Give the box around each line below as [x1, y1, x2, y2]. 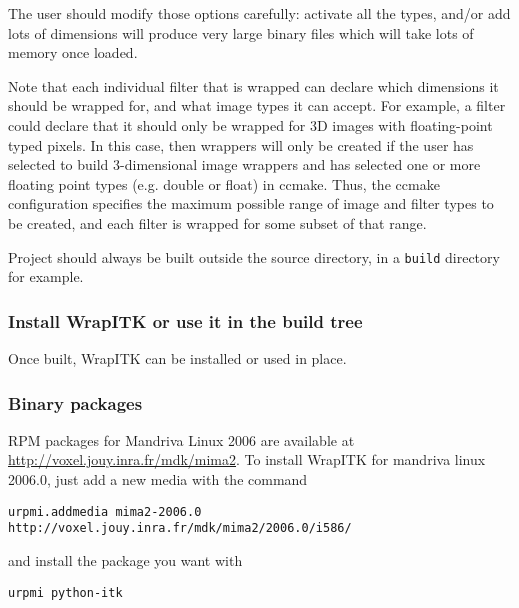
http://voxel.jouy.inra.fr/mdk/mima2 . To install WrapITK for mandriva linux [8, 449, 486, 470]
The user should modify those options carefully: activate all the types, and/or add [8, 3, 511, 23]
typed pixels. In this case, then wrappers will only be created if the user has [8, 134, 474, 155]
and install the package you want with [8, 549, 243, 570]
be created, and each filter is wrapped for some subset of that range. [8, 212, 427, 233]
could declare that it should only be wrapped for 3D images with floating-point [8, 114, 493, 135]
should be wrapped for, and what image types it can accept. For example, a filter [8, 95, 506, 116]
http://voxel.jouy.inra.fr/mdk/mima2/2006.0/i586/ [8, 521, 352, 536]
